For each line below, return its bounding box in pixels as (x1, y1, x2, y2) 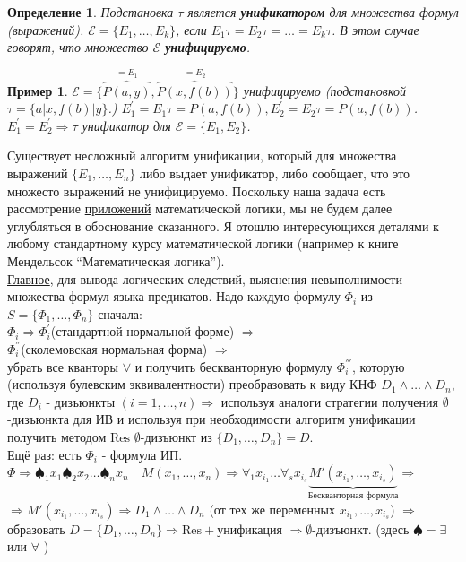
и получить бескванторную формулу (134, 357, 333, 376)
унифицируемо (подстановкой (243, 81, 406, 99)
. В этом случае (332, 20, 419, 39)
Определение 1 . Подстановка (7, 3, 174, 21)
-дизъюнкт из (140, 427, 212, 445)
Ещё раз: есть (7, 445, 82, 463)
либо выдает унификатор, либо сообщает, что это (139, 164, 410, 182)
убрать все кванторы (7, 357, 119, 376)
